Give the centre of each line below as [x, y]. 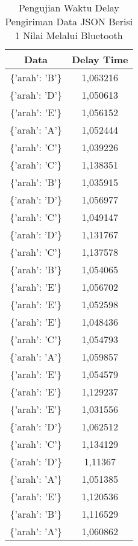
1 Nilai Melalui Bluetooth [69, 35]
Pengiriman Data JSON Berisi [69, 21]
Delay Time [100, 59]
